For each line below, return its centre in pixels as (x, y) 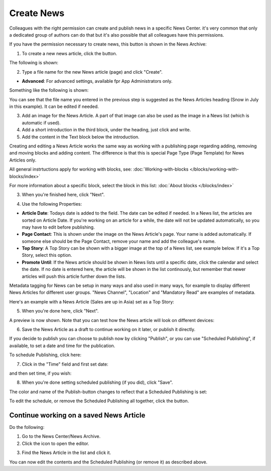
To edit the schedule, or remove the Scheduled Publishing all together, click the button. (99, 401)
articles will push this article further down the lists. (74, 276)
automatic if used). (41, 122)
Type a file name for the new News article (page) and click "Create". (92, 72)
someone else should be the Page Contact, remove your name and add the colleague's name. (119, 241)
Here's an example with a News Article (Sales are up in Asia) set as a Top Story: (92, 301)
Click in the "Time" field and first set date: (65, 364)
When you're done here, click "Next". (60, 311)
